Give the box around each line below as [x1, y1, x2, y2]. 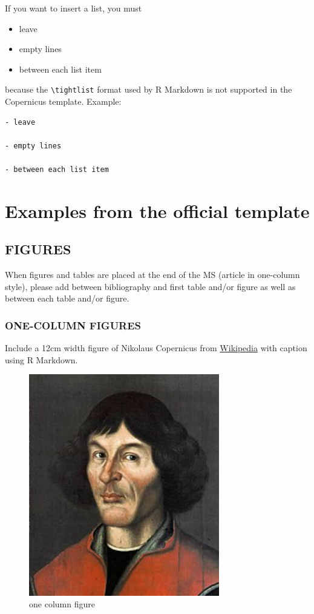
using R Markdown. [5, 353, 78, 366]
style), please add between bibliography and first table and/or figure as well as [5, 280, 296, 292]
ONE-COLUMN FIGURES [5, 317, 142, 332]
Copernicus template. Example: [5, 95, 122, 108]
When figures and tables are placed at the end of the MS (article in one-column [5, 268, 300, 281]
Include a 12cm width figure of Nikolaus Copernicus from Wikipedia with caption [5, 342, 307, 354]
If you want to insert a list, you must [5, 2, 142, 14]
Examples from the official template [5, 198, 310, 223]
